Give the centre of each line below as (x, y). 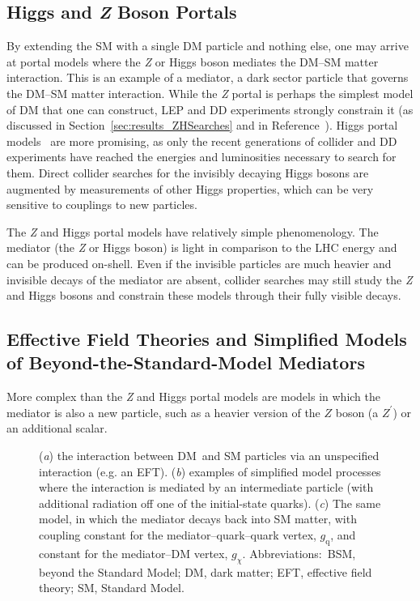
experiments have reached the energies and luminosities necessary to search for (202, 157)
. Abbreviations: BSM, (299, 553)
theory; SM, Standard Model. (112, 588)
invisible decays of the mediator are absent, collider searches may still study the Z (210, 279)
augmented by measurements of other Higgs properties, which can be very (190, 188)
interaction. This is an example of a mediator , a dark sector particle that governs (208, 77)
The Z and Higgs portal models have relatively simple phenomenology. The (193, 231)
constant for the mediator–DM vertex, (134, 553)
